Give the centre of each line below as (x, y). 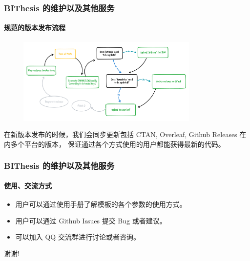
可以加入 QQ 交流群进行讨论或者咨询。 (78, 237)
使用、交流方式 (28, 185)
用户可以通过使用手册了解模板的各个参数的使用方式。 (101, 204)
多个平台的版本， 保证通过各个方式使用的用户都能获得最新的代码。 (118, 144)
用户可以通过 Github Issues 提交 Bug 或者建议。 (91, 220)
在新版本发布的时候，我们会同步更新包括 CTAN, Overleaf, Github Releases (121, 134)
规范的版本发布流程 (35, 28)
